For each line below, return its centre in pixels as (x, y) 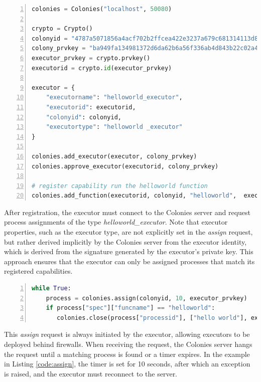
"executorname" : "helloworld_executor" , (114, 98)
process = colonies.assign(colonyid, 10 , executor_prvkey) (147, 298)
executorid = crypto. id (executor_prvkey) (102, 68)
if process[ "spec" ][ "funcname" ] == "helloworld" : (130, 308)
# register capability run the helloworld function (120, 186)
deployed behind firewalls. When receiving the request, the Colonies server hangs (128, 344)
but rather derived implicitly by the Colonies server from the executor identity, (125, 241)
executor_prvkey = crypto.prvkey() (91, 58)
